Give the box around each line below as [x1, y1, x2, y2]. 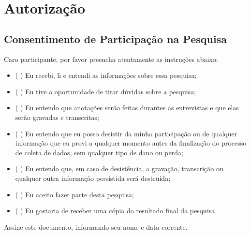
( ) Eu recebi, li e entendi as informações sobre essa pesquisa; [15, 70, 197, 80]
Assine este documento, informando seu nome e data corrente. [4, 221, 188, 232]
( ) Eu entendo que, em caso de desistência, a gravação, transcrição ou [15, 163, 223, 174]
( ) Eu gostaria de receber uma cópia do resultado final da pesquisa [15, 206, 215, 216]
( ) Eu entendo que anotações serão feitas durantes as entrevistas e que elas [15, 103, 239, 113]
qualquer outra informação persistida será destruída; [15, 173, 171, 183]
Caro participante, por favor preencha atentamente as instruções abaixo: [4, 54, 218, 64]
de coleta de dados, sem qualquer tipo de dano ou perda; [15, 147, 183, 157]
